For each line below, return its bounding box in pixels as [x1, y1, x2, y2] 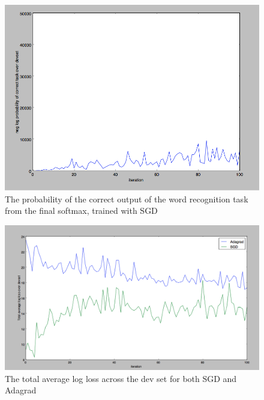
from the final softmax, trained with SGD [5, 204, 158, 217]
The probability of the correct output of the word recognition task [5, 192, 248, 205]
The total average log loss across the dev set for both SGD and [5, 372, 237, 384]
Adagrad [5, 384, 37, 396]
